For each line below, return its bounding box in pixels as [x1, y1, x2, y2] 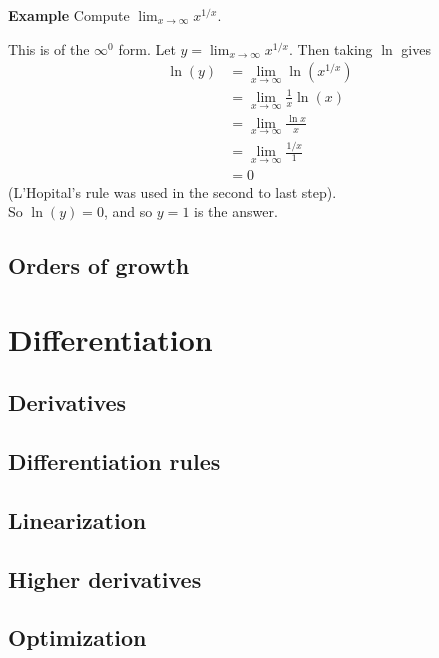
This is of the [8, 38, 90, 59]
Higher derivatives [8, 563, 202, 594]
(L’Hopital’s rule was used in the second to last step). [8, 181, 337, 202]
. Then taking [288, 38, 373, 59]
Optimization [8, 622, 147, 653]
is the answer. [194, 201, 278, 222]
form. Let [118, 38, 176, 59]
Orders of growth [8, 250, 190, 281]
